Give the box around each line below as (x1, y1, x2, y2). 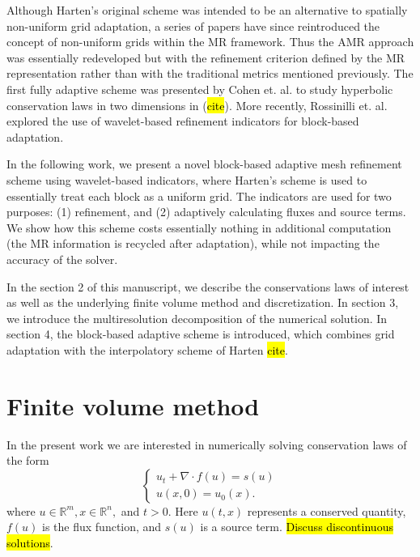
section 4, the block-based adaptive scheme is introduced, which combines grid (6, 325, 395, 342)
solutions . (6, 534, 53, 551)
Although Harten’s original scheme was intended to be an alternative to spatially (6, 2, 408, 18)
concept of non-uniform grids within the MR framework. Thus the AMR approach (6, 33, 414, 50)
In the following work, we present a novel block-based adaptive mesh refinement (6, 155, 402, 172)
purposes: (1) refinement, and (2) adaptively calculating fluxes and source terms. (6, 203, 406, 220)
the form (6, 452, 49, 469)
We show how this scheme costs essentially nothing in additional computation (6, 219, 392, 236)
